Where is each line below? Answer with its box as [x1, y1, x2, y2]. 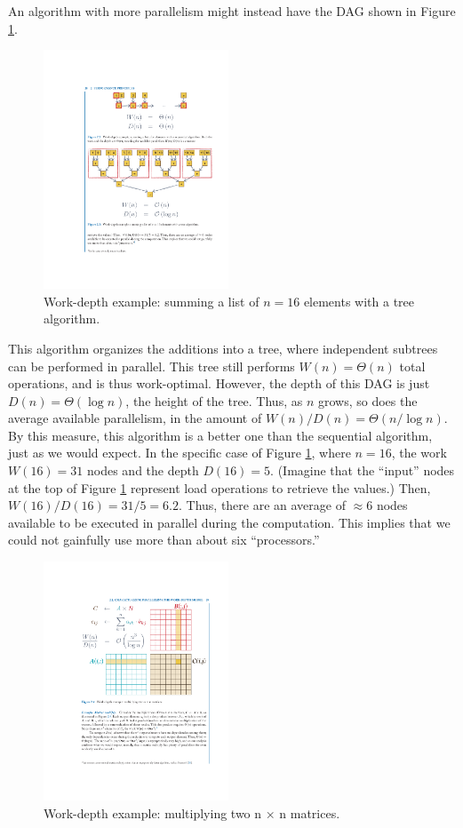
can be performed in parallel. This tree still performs [8, 356, 295, 375]
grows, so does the [317, 391, 418, 410]
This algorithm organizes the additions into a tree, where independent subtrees [8, 338, 438, 357]
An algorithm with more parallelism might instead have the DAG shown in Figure [8, 2, 456, 20]
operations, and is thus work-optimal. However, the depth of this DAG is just [8, 374, 430, 393]
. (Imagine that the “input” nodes [270, 461, 455, 480]
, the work [391, 443, 447, 462]
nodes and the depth [87, 461, 199, 480]
